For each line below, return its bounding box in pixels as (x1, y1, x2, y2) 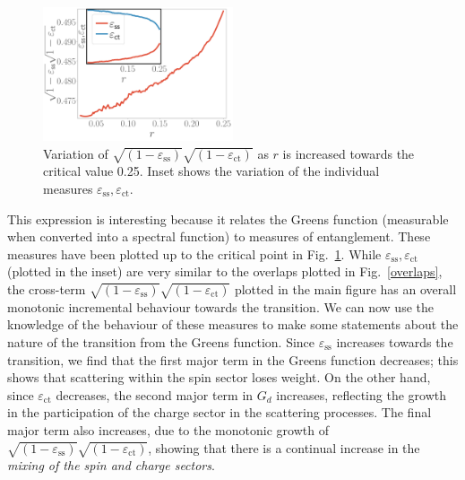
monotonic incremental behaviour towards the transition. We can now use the (7, 297, 434, 316)
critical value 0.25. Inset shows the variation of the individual (43, 161, 380, 180)
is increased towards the (282, 144, 415, 162)
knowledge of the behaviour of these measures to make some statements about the (7, 315, 459, 334)
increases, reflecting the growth (276, 385, 446, 404)
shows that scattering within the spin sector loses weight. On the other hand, (7, 368, 431, 387)
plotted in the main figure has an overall (234, 279, 457, 298)
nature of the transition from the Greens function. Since (7, 332, 315, 351)
